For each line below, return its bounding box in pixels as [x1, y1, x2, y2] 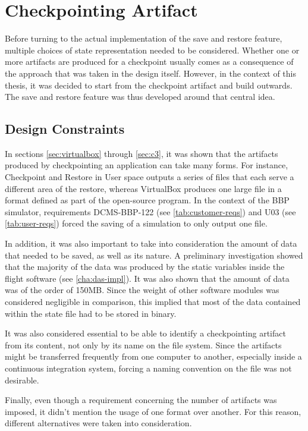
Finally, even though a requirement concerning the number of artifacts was [5, 394, 277, 406]
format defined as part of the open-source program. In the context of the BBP [5, 194, 290, 206]
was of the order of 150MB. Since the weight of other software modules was [5, 284, 279, 296]
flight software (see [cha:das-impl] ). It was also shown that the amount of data [5, 272, 290, 284]
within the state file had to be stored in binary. [5, 307, 177, 319]
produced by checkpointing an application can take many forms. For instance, [5, 159, 288, 171]
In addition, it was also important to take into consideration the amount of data [5, 237, 297, 250]
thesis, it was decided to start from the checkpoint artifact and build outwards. [5, 78, 293, 91]
